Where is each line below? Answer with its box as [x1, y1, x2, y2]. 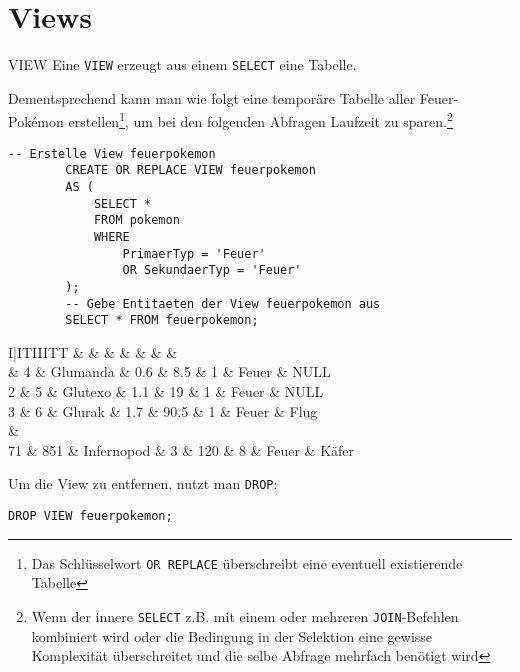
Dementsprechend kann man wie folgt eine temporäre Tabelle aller [8, 87, 416, 108]
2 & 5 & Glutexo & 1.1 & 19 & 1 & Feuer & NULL [8, 381, 324, 402]
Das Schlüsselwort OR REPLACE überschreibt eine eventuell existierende [31, 552, 463, 573]
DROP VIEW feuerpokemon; [8, 509, 173, 524]
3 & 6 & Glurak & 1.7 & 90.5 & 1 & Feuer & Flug [8, 400, 318, 421]
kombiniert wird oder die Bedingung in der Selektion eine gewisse [31, 625, 433, 646]
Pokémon [8, 111, 64, 132]
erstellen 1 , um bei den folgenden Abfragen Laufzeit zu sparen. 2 [68, 108, 453, 132]
